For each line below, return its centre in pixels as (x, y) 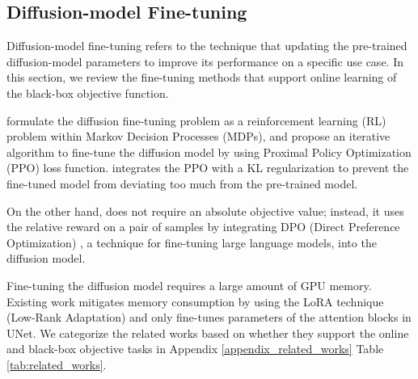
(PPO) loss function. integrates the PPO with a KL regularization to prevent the (208, 168)
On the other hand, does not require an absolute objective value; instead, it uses (205, 211)
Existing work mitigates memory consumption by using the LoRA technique (195, 301)
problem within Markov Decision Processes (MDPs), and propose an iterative (198, 136)
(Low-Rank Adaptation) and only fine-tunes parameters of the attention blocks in (209, 317)
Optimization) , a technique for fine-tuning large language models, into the (192, 242)
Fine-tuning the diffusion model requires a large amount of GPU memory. (189, 285)
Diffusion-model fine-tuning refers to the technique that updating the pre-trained (207, 46)
